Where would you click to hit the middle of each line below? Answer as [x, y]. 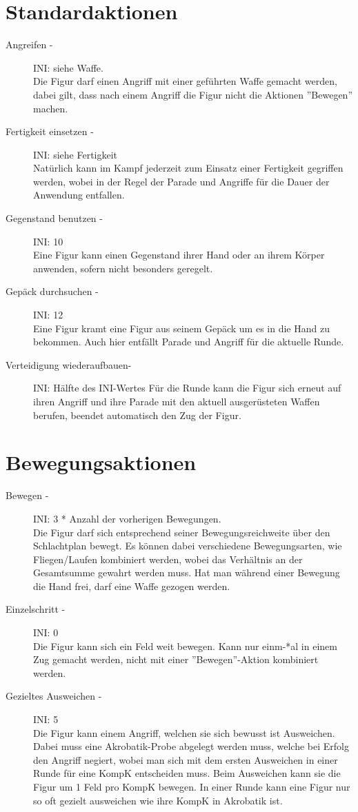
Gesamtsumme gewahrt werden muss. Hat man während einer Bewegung [187, 572]
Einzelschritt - [36, 609]
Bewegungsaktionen [101, 462]
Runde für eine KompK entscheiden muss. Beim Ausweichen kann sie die [187, 773]
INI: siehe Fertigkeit [76, 154]
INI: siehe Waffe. [68, 67]
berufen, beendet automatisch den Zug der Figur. [137, 415]
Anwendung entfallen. [79, 195]
